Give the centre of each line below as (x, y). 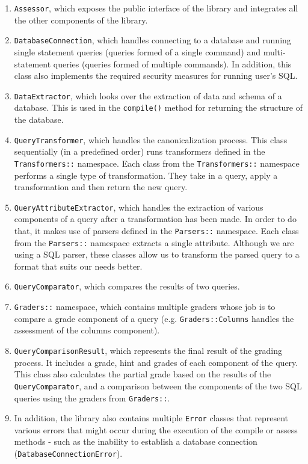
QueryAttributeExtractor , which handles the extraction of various (139, 207)
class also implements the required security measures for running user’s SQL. (156, 76)
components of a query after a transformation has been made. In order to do (155, 219)
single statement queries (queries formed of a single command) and (137, 51)
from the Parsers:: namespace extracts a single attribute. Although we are (154, 242)
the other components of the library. (81, 20)
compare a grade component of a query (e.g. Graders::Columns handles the (154, 318)
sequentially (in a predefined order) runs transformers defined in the (140, 151)
